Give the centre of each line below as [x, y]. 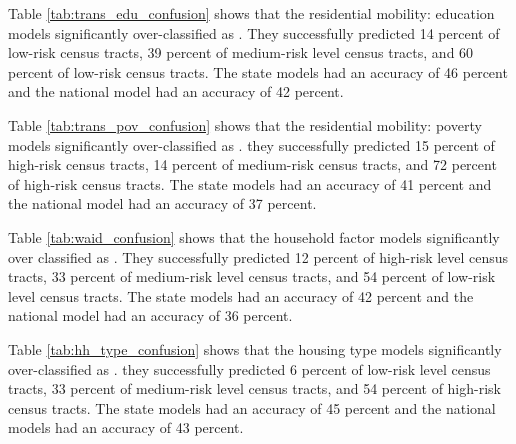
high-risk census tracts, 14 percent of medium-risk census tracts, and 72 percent [252, 164]
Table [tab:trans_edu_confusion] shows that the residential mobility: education [251, 13]
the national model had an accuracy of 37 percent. [162, 203]
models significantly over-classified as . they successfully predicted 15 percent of [251, 144]
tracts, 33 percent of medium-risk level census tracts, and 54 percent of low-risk [252, 276]
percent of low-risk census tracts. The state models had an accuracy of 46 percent [258, 71]
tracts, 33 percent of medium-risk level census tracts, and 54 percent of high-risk [254, 388]
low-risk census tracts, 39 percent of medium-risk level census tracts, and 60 [241, 52]
